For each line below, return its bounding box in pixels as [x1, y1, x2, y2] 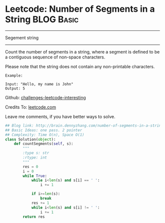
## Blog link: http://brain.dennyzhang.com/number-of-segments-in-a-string [5, 123, 164, 128]
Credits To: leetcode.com [5, 104, 56, 110]
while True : [23, 173, 48, 178]
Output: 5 [5, 86, 26, 91]
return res [23, 214, 45, 219]
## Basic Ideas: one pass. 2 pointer [5, 128, 82, 133]
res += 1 [31, 200, 50, 205]
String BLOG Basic [5, 14, 79, 25]
